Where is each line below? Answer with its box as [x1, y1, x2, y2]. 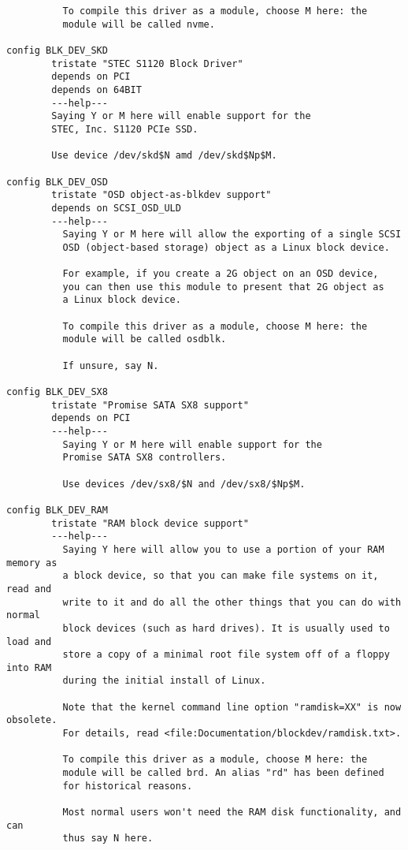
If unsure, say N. [62, 360, 159, 371]
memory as [6, 557, 57, 569]
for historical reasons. [62, 780, 193, 792]
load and [6, 636, 52, 647]
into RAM [6, 662, 52, 673]
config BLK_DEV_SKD [6, 44, 108, 56]
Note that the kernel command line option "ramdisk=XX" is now [62, 701, 402, 713]
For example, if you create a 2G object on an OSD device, [62, 268, 379, 280]
